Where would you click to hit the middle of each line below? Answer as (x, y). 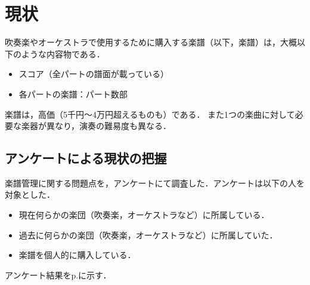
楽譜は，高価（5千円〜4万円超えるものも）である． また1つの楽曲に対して (150, 114)
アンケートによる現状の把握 (86, 158)
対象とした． (30, 194)
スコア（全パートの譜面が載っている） (94, 74)
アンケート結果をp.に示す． (58, 275)
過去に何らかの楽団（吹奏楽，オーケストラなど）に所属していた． (148, 235)
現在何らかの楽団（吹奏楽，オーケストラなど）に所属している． (144, 215)
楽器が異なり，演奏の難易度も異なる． (96, 126)
